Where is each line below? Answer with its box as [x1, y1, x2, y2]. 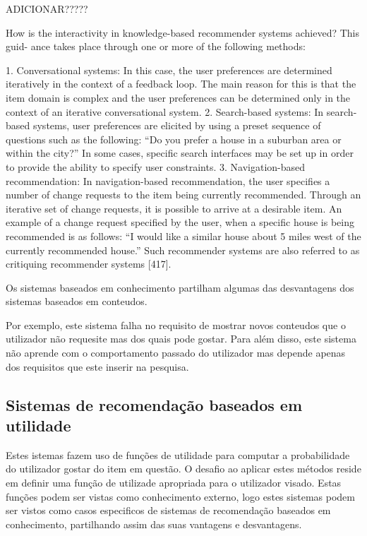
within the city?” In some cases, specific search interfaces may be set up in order [6, 145, 354, 160]
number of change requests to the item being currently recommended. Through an [6, 187, 361, 202]
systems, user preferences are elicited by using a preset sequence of [32, 118, 321, 133]
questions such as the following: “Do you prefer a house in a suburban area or [6, 131, 342, 146]
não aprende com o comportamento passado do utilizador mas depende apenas [6, 345, 346, 360]
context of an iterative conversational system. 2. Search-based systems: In [6, 104, 324, 119]
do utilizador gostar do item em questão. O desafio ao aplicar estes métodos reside [6, 461, 361, 476]
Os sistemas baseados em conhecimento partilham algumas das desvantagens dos [6, 280, 354, 294]
